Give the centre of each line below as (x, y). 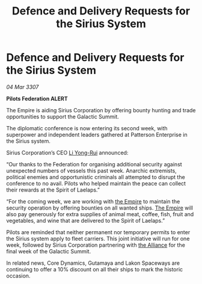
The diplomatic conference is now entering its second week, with (87, 128)
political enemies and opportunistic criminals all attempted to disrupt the (96, 177)
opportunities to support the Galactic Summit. (63, 116)
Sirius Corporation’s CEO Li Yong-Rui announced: (67, 153)
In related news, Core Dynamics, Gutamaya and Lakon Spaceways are (93, 263)
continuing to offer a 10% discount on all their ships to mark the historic (95, 269)
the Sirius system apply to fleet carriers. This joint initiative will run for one (98, 238)
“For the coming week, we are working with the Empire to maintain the (93, 201)
